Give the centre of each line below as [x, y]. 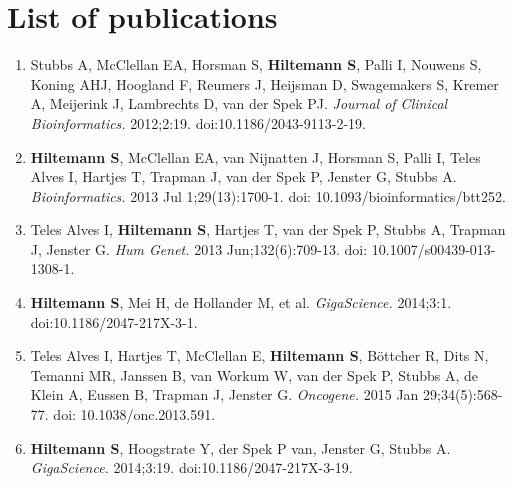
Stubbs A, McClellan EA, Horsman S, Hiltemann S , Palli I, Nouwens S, [256, 64]
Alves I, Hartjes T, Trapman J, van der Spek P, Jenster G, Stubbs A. [243, 176]
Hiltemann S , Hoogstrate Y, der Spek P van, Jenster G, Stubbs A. [240, 447]
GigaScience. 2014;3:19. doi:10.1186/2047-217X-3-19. [191, 467]
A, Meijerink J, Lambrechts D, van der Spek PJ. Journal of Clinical [239, 103]
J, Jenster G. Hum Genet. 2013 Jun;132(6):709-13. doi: [199, 248]
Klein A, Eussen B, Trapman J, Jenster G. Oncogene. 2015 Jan [224, 394]
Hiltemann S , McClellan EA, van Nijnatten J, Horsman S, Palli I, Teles [255, 156]
